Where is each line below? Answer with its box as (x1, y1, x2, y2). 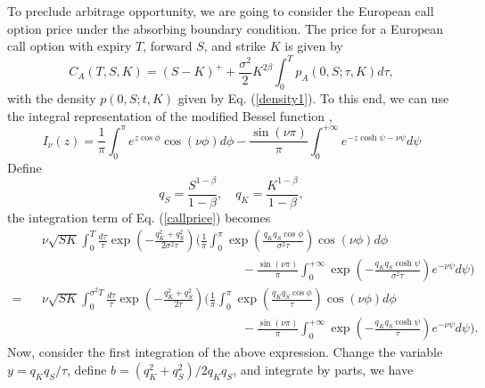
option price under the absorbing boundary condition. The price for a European (7, 19, 444, 37)
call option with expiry (7, 36, 132, 55)
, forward (143, 36, 193, 55)
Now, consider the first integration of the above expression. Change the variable (7, 343, 443, 361)
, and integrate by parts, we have (233, 360, 414, 379)
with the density (7, 89, 96, 108)
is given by (284, 36, 343, 55)
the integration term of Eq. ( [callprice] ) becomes (7, 207, 271, 226)
